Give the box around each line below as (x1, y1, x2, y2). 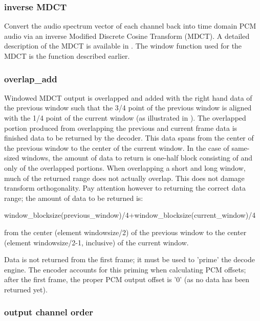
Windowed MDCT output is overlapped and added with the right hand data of (4, 92, 252, 103)
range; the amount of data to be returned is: (4, 192, 143, 203)
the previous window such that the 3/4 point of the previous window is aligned (4, 102, 252, 113)
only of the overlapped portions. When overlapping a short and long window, (4, 162, 246, 173)
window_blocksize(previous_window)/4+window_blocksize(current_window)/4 (4, 210, 256, 220)
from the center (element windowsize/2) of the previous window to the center (4, 226, 247, 237)
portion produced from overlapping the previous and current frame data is (4, 122, 237, 133)
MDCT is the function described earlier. (4, 51, 130, 61)
